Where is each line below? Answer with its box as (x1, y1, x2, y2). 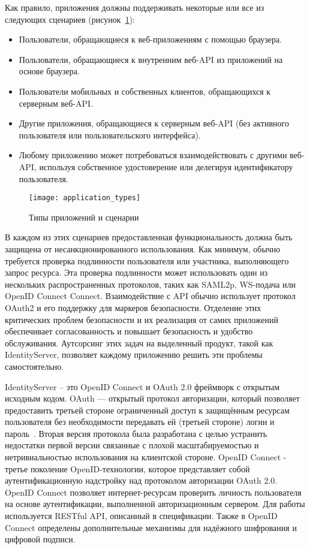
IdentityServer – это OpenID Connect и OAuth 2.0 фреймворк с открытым (5, 380, 280, 393)
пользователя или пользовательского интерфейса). (19, 128, 201, 141)
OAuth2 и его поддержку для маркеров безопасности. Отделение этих (5, 301, 261, 313)
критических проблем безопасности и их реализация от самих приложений (5, 313, 279, 325)
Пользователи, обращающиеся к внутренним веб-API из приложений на (19, 53, 283, 65)
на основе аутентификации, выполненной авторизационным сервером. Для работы (5, 497, 305, 510)
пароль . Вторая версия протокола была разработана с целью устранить (5, 427, 267, 439)
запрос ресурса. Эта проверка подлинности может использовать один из (5, 266, 268, 279)
